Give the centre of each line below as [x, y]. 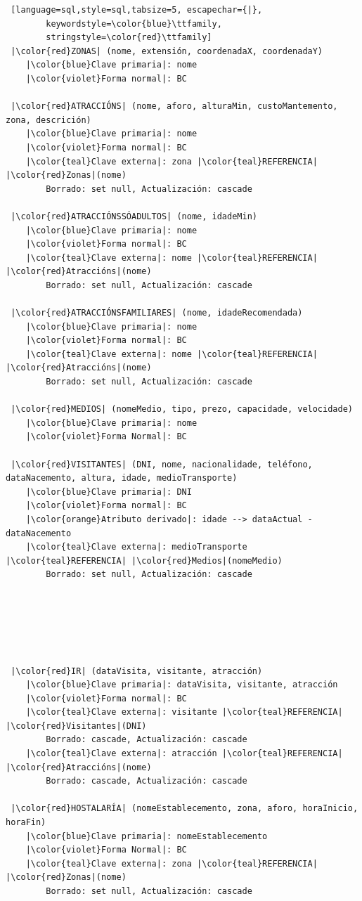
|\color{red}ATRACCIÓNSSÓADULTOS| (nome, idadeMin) [134, 216]
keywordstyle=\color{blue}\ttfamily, [134, 24]
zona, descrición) [49, 120]
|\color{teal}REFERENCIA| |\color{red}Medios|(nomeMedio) [144, 560]
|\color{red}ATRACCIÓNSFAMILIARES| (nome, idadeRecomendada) [157, 313]
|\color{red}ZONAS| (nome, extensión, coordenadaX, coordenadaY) [167, 51]
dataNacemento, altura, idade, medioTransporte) [122, 478]
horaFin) [26, 823]
